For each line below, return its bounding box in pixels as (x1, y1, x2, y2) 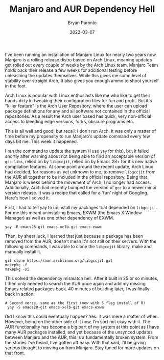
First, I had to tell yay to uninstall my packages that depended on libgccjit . (5, 204, 158, 210)
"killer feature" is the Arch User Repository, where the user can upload (5, 103, 147, 109)
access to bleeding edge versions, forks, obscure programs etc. (5, 118, 135, 124)
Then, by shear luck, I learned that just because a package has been (5, 233, 143, 239)
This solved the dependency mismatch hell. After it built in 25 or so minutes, (5, 275, 159, 281)
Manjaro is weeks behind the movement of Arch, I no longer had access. (5, 179, 151, 185)
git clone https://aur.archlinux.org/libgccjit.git (5, 258, 113, 263)
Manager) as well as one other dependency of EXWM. (5, 215, 114, 221)
